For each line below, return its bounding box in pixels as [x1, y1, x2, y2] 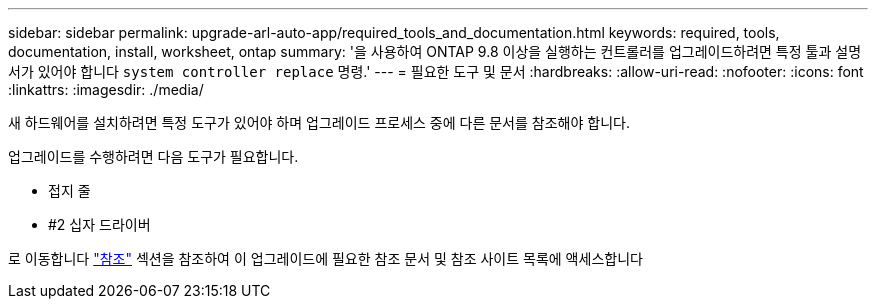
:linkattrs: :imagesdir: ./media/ [8, 81, 204, 98]
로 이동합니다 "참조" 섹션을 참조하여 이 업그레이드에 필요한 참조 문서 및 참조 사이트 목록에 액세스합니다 [8, 250, 643, 267]
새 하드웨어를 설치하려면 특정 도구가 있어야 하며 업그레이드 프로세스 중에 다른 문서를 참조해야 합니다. [8, 114, 630, 131]
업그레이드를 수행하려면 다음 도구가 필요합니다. [8, 148, 299, 165]
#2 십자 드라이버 [48, 216, 151, 233]
